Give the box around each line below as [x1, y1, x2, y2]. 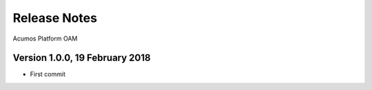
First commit [30, 70, 65, 78]
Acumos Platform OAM [12, 34, 78, 43]
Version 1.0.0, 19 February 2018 [12, 52, 151, 64]
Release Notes [12, 10, 98, 25]
